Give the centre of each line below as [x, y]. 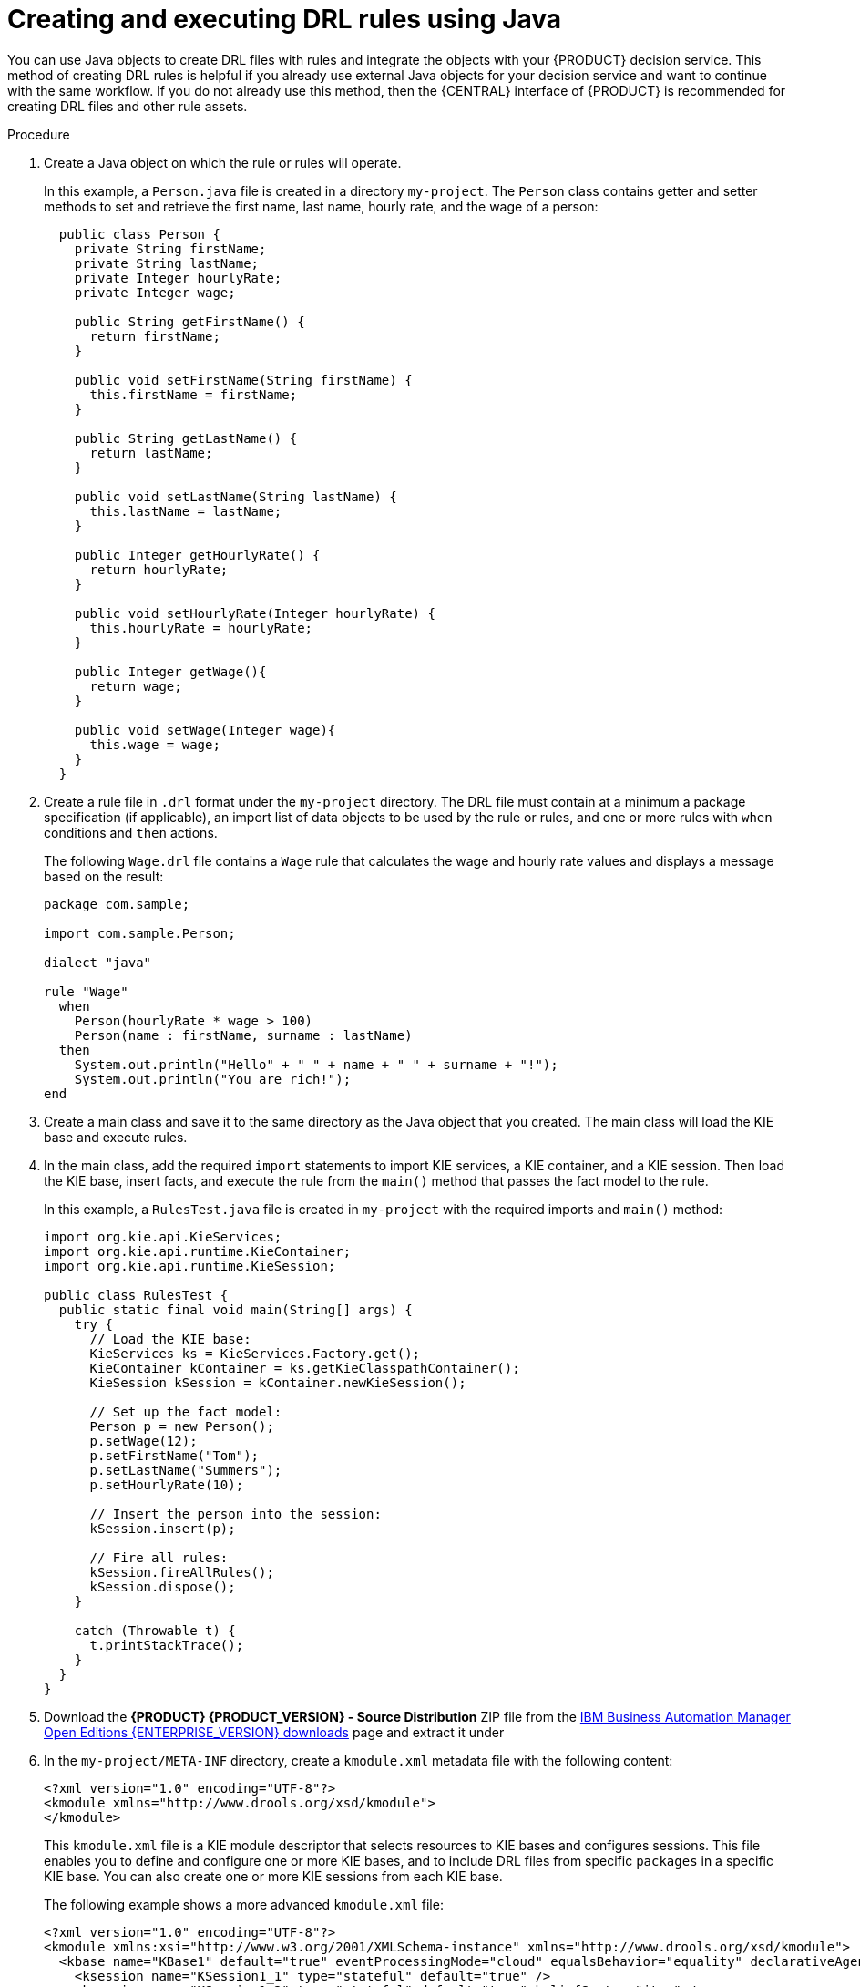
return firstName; [155, 336]
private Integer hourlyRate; [178, 278]
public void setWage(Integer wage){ [205, 730]
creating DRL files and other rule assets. [128, 106]
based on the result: [104, 876]
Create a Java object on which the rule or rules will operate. [223, 162]
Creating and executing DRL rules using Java [285, 19]
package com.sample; [117, 904]
